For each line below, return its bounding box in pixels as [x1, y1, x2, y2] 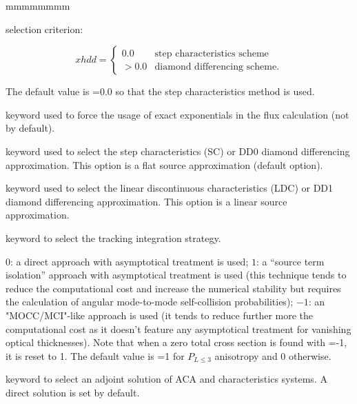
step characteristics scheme [154, 48, 269, 59]
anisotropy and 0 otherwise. [214, 348, 331, 363]
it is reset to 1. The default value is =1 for [6, 348, 185, 363]
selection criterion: [6, 21, 83, 36]
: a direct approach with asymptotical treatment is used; [10, 254, 249, 268]
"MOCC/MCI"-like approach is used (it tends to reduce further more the [6, 307, 314, 322]
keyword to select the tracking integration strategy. [6, 230, 221, 245]
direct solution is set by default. [6, 385, 140, 399]
